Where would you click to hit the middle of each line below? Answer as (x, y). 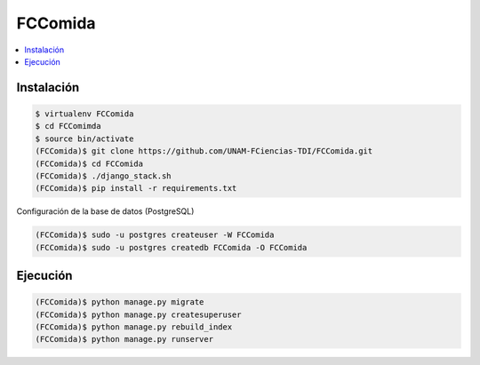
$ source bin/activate (84, 139)
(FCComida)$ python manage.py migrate (120, 302)
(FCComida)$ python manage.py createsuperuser (138, 314)
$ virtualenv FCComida (84, 114)
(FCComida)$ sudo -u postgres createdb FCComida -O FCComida (171, 247)
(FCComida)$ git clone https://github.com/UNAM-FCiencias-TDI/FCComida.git (204, 151)
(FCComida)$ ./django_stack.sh (104, 176)
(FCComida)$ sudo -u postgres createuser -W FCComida (155, 235)
